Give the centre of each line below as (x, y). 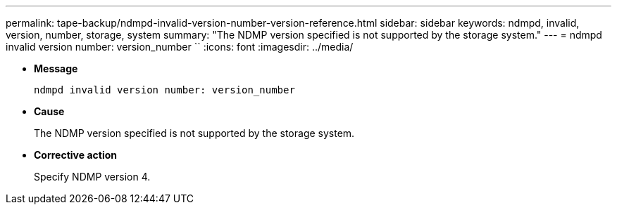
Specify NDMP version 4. (92, 177)
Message (56, 68)
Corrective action (75, 155)
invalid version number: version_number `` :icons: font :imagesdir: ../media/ (180, 47)
